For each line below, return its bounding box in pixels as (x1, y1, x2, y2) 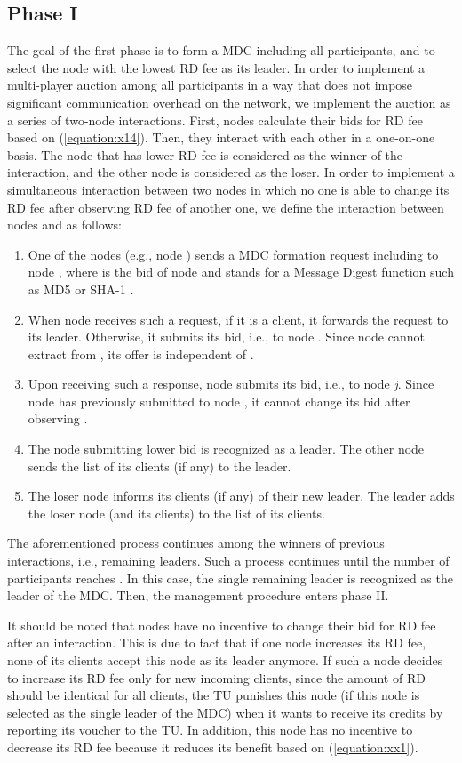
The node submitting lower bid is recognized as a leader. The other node (28, 439, 425, 458)
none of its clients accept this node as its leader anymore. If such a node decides (7, 651, 443, 670)
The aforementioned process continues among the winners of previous (7, 534, 385, 552)
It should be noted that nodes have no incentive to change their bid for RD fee (7, 615, 436, 634)
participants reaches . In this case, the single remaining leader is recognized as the (7, 568, 453, 587)
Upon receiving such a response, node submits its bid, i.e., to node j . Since (28, 374, 434, 393)
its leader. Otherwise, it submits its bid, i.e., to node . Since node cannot (28, 327, 425, 346)
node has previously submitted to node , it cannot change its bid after (28, 391, 410, 410)
